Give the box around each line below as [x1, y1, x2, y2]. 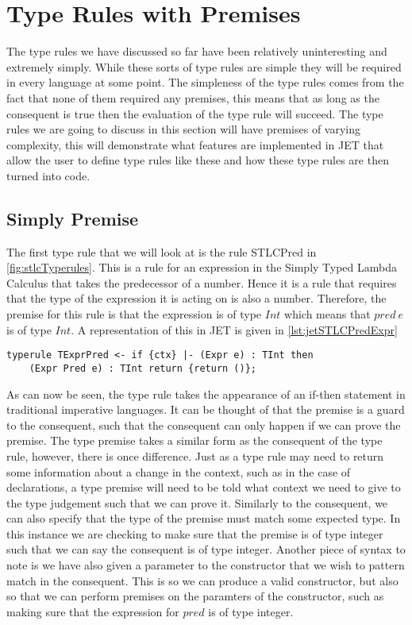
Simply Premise [6, 206, 139, 230]
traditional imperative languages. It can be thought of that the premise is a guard [6, 401, 405, 418]
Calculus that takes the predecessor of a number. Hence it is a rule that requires [6, 274, 397, 291]
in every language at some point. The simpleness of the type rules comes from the [6, 74, 404, 91]
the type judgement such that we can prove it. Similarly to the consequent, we [6, 494, 388, 511]
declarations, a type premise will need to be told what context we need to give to [6, 479, 401, 496]
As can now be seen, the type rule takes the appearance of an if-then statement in [6, 385, 406, 402]
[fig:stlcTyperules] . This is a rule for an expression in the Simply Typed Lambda [6, 259, 398, 276]
